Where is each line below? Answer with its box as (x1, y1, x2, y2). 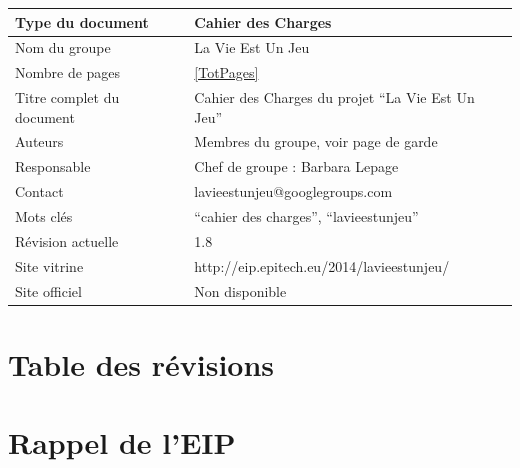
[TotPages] (194, 62, 259, 83)
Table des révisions (8, 343, 275, 384)
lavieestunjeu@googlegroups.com (194, 181, 393, 202)
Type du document (15, 11, 149, 32)
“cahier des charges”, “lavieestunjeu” (194, 206, 419, 226)
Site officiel (15, 280, 82, 301)
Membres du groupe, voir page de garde (194, 131, 438, 152)
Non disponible (194, 280, 287, 301)
